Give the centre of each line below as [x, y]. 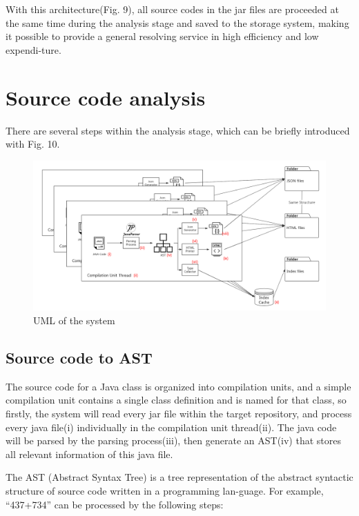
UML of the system [74, 320]
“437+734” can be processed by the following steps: [115, 504]
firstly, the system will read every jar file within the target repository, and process [179, 414]
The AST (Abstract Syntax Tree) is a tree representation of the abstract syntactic [179, 477]
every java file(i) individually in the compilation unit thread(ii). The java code [171, 427]
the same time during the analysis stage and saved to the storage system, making [177, 22]
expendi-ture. [33, 49]
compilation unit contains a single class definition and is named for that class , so [176, 400]
